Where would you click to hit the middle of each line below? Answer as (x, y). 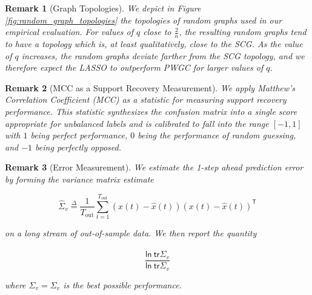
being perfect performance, (79, 135)
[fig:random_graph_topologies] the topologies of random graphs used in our (144, 20)
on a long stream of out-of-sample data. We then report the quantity (131, 233)
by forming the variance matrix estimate (79, 179)
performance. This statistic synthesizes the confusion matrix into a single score (151, 111)
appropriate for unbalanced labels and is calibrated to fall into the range (137, 123)
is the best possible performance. (122, 284)
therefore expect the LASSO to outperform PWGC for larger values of (134, 67)
